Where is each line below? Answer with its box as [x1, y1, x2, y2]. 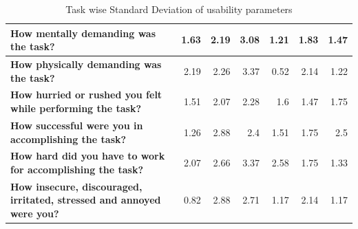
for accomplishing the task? [10, 162, 144, 176]
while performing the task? [10, 101, 141, 116]
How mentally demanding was [10, 25, 156, 40]
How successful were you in [10, 118, 143, 132]
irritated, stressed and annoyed [10, 193, 161, 207]
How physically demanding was [10, 57, 162, 72]
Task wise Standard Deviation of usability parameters [65, 2, 293, 16]
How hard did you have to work [10, 149, 165, 163]
